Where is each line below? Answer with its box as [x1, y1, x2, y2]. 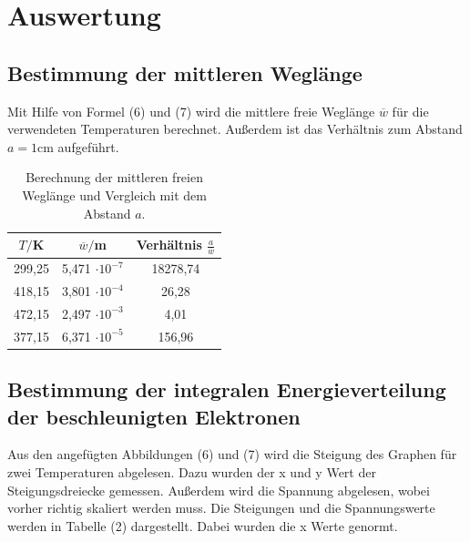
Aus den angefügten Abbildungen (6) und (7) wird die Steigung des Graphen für [7, 445, 457, 464]
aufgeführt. [57, 137, 119, 156]
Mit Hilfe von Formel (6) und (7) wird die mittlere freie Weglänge [7, 101, 375, 120]
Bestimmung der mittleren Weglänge [7, 58, 363, 87]
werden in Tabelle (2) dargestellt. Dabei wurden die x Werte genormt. [7, 516, 398, 535]
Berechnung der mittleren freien [26, 168, 203, 187]
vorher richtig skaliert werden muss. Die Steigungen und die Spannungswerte [7, 498, 435, 517]
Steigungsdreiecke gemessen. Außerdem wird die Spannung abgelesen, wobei [7, 480, 430, 499]
